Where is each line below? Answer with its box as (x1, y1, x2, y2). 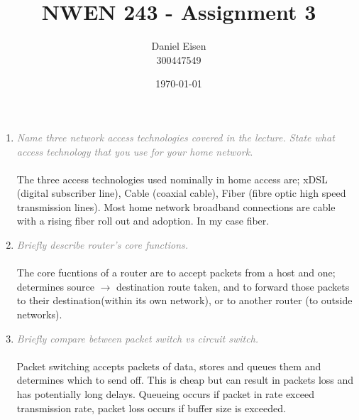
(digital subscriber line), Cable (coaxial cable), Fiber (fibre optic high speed (16, 185, 346, 200)
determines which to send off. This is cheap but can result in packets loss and (16, 372, 354, 387)
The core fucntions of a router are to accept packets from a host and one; (16, 265, 336, 280)
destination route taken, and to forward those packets (116, 279, 350, 294)
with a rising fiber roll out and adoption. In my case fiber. (16, 213, 270, 228)
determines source (16, 279, 94, 294)
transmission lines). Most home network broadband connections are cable (16, 199, 336, 214)
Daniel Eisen (151, 38, 206, 53)
